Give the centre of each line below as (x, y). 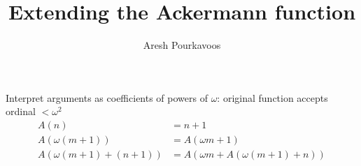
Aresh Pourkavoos (182, 45)
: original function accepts (272, 97)
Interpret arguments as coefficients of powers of (107, 97)
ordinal (21, 111)
